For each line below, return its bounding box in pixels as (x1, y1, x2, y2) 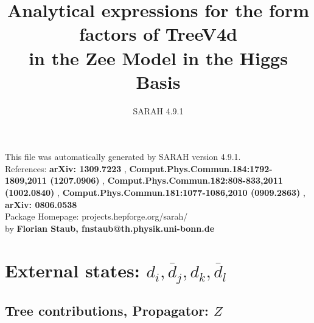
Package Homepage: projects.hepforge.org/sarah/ (5, 210, 188, 223)
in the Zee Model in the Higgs (29, 45, 288, 70)
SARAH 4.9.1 (133, 104, 184, 117)
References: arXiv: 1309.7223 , (5, 162, 127, 175)
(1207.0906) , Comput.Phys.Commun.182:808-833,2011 (50, 174, 283, 187)
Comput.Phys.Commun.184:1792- (129, 162, 273, 175)
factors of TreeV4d (79, 21, 237, 46)
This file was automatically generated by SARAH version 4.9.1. (5, 150, 241, 163)
